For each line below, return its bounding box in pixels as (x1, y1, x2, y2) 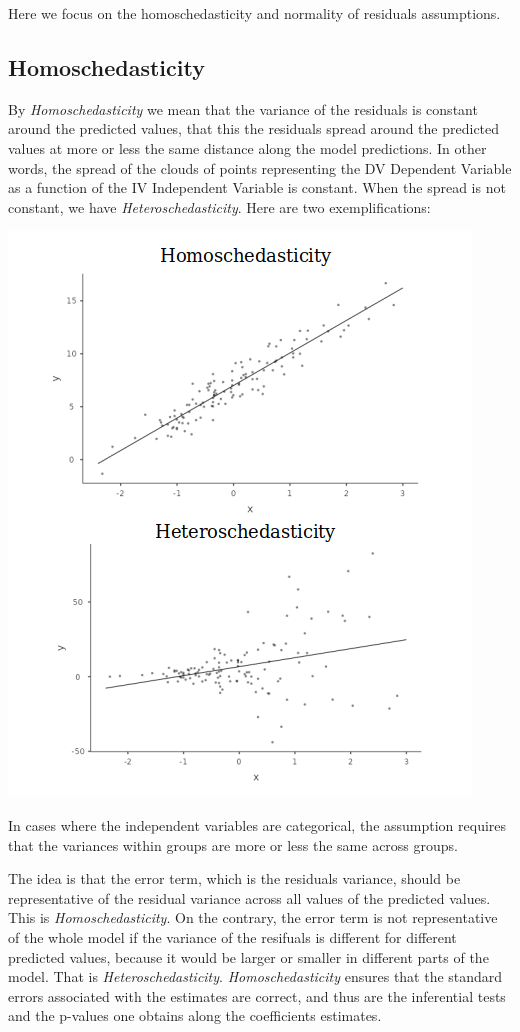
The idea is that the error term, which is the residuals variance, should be (8, 868, 461, 889)
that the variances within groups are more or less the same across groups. (8, 834, 459, 855)
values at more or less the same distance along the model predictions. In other (8, 137, 487, 158)
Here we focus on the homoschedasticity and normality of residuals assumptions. (8, 3, 501, 23)
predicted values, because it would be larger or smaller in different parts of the (8, 946, 489, 967)
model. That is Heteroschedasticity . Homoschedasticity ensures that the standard (8, 966, 503, 987)
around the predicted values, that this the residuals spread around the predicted (8, 118, 500, 139)
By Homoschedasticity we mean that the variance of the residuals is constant (8, 98, 478, 119)
